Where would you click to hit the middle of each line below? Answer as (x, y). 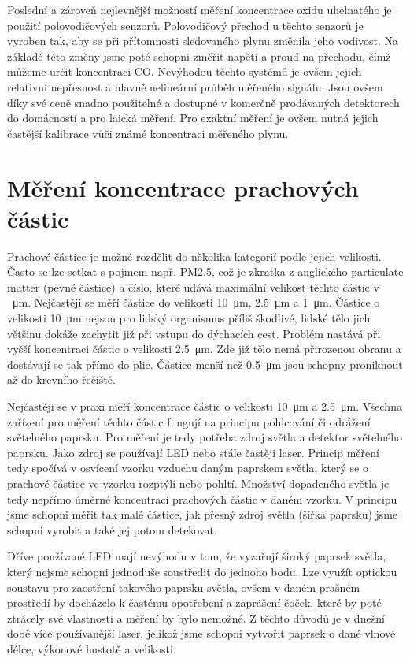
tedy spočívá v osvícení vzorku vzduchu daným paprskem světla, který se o (188, 468)
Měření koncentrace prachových (183, 187)
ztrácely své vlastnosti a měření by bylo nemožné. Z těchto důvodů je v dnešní (196, 617)
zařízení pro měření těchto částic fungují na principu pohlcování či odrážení (189, 421)
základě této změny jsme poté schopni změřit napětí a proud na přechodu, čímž (199, 56)
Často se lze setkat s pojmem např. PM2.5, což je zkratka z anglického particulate (205, 271)
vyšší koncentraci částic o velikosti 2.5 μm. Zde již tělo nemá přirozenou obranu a (204, 349)
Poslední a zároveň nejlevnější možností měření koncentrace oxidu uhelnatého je (199, 9)
